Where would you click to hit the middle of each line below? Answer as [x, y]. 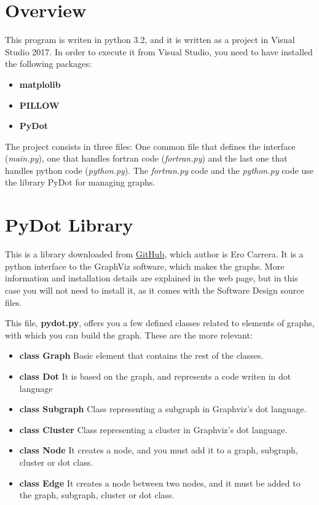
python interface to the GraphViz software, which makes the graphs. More [145, 266]
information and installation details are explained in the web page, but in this [152, 278]
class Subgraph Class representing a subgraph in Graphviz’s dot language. [163, 409]
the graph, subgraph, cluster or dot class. [97, 495]
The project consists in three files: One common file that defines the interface [150, 146]
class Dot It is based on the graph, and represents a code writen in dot [155, 376]
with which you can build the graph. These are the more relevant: [129, 335]
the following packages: [48, 64]
